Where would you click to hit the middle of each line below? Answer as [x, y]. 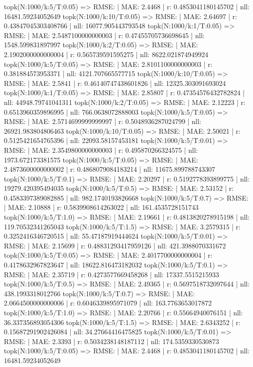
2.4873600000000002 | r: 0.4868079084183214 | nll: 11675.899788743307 [110, 169]
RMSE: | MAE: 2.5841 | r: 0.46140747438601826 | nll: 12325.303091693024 [115, 83]
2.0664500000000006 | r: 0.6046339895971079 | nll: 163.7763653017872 [108, 303]
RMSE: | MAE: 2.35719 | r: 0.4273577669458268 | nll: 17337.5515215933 [112, 274]
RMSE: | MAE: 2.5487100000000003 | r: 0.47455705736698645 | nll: [104, 35]
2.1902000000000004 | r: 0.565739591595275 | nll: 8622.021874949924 [106, 54]
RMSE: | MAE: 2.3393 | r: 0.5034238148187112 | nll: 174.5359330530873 [112, 341]
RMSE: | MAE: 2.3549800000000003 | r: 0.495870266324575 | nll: [101, 150]
